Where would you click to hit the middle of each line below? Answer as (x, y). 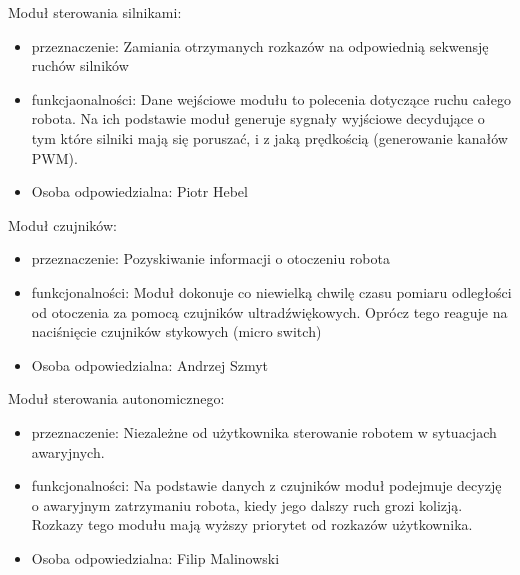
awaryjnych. (68, 451)
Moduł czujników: (62, 224)
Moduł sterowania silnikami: (95, 12)
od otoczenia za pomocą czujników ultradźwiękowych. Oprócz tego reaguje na (269, 311)
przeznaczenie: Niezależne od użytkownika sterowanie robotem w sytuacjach (264, 431)
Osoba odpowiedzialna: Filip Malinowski (155, 557)
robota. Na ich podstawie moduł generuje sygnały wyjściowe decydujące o (258, 118)
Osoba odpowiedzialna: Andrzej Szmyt (149, 364)
